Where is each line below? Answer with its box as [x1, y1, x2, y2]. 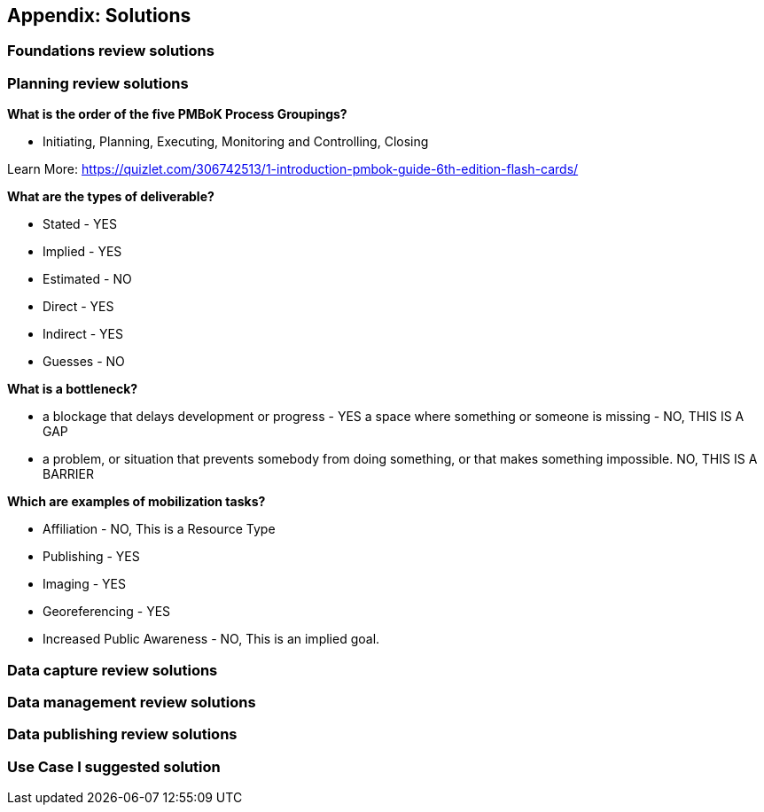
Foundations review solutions [7, 42, 214, 60]
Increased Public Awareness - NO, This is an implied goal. [43, 631, 380, 647]
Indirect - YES [43, 326, 123, 342]
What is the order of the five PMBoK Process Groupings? [7, 106, 347, 122]
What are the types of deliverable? [7, 189, 214, 205]
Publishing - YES [43, 549, 140, 565]
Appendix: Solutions [7, 4, 191, 27]
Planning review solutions [7, 74, 189, 92]
